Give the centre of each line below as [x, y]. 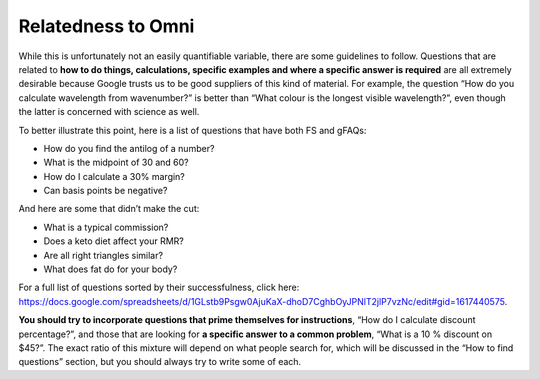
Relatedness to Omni [106, 26]
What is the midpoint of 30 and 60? [116, 162]
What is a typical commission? [106, 227]
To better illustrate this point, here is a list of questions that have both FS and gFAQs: [192, 130]
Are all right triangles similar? [103, 255]
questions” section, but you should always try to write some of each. [160, 362]
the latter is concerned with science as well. [109, 112]
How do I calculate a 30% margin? [114, 176]
